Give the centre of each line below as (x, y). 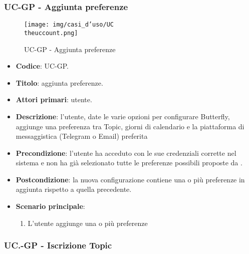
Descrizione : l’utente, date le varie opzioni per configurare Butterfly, (123, 116)
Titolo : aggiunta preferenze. (59, 82)
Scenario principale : (50, 206)
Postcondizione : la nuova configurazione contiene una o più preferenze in (130, 179)
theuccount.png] (51, 33)
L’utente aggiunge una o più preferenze (88, 223)
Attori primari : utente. (54, 99)
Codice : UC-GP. (42, 66)
